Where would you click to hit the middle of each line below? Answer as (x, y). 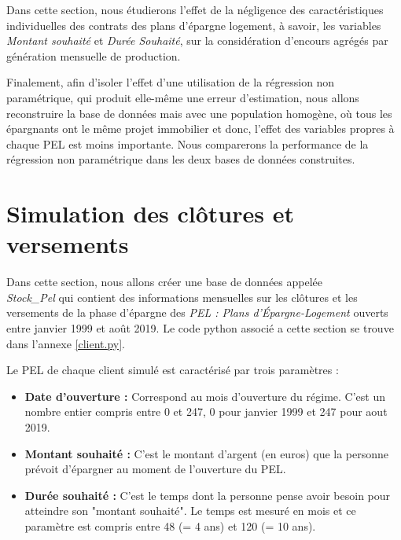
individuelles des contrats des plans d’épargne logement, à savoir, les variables (194, 25)
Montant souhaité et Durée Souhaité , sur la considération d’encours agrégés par (197, 40)
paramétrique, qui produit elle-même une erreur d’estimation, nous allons (183, 97)
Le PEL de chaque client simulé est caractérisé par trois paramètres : (173, 370)
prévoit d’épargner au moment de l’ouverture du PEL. (155, 469)
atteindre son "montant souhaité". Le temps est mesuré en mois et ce (190, 511)
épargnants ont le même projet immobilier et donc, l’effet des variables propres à (200, 129)
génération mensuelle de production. (94, 55)
